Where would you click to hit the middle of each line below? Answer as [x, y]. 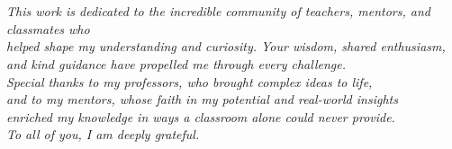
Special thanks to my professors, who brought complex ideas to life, [190, 81]
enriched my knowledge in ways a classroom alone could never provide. [201, 116]
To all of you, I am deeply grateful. [103, 134]
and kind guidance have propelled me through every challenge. [176, 63]
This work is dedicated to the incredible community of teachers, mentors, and [218, 11]
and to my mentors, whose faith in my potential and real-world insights [202, 99]
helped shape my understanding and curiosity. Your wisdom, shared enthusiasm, [226, 46]
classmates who [48, 28]
